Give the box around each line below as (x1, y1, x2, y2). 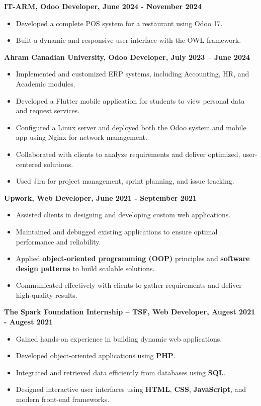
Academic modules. (16, 78, 75, 89)
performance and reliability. (16, 236, 101, 247)
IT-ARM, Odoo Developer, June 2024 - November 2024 (4, 1, 202, 11)
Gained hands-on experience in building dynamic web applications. (16, 333, 222, 344)
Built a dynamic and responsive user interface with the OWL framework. (16, 35, 241, 45)
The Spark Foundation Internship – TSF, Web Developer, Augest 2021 (4, 306, 255, 317)
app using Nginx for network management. (16, 132, 147, 142)
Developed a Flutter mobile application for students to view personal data (16, 95, 245, 106)
